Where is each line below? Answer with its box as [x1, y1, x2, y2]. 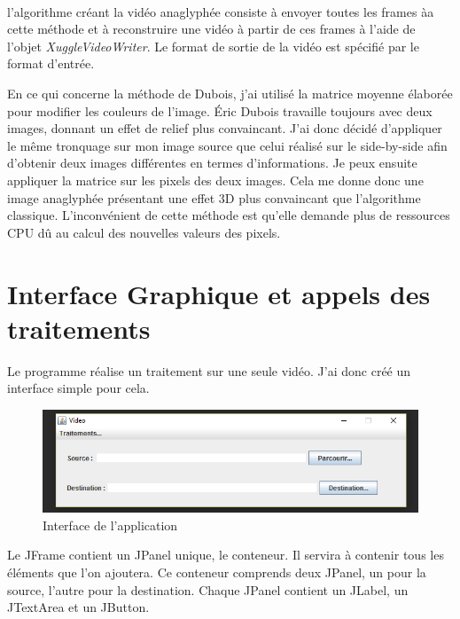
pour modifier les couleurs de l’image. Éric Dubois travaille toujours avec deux [7, 101, 433, 120]
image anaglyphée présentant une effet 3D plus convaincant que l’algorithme [7, 188, 421, 207]
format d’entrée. [7, 54, 95, 73]
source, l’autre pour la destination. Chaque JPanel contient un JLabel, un [7, 580, 409, 599]
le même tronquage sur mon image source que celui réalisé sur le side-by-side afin [7, 136, 448, 154]
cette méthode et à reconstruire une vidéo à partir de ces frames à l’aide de [7, 20, 416, 38]
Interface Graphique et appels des [7, 275, 431, 311]
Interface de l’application [43, 515, 178, 534]
